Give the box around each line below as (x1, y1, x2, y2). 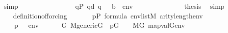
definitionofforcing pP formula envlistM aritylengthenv (13, 10, 203, 20)
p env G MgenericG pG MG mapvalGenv (14, 20, 185, 30)
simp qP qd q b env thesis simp (3, 1, 225, 11)
